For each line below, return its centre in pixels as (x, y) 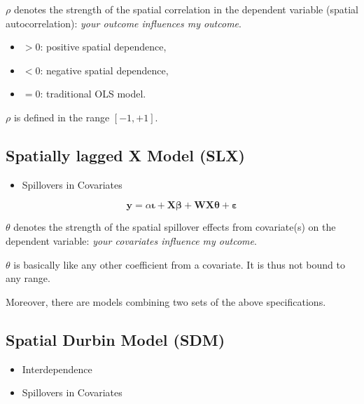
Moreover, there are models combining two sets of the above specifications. (166, 301)
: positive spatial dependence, (103, 47)
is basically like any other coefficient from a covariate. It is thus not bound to (179, 264)
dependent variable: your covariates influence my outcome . (131, 240)
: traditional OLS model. (93, 94)
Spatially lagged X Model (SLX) (125, 155)
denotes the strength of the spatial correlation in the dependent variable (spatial (186, 9)
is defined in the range (62, 117)
